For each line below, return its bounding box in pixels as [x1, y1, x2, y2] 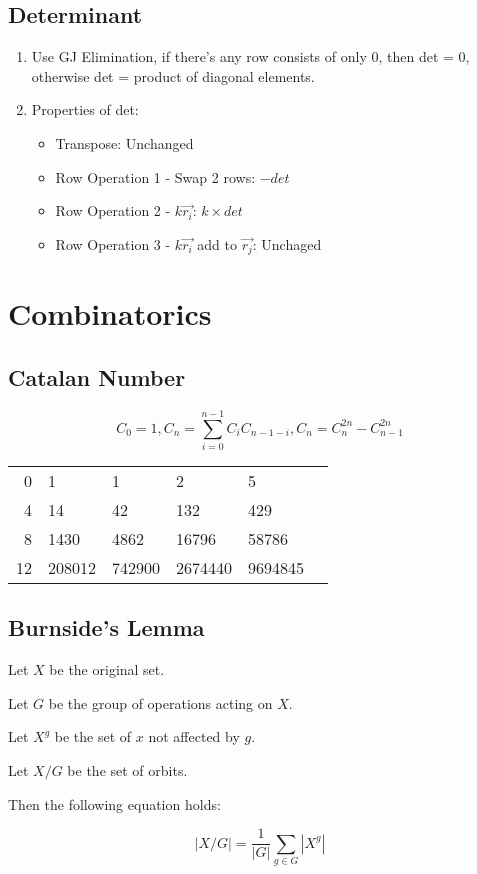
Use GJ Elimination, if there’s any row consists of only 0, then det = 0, [31, 46, 470, 67]
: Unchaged [252, 233, 322, 254]
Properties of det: [31, 99, 139, 120]
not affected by [148, 726, 240, 747]
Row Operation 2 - [55, 200, 171, 221]
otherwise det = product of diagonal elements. [31, 65, 315, 86]
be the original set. [49, 659, 165, 680]
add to [197, 233, 237, 254]
